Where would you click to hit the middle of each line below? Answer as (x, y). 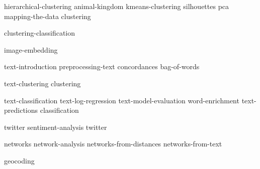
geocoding (19, 160)
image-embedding (31, 49)
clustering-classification (40, 33)
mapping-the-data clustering (48, 16)
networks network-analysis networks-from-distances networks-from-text (113, 144)
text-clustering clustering (42, 83)
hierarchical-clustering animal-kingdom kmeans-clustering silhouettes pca (117, 6)
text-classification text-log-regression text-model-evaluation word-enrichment (122, 100)
